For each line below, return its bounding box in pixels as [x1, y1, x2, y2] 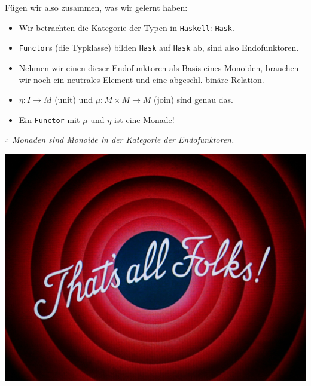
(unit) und [54, 93, 93, 106]
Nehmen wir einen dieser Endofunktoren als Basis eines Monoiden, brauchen [19, 61, 299, 73]
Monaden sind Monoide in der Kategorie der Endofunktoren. [11, 133, 234, 146]
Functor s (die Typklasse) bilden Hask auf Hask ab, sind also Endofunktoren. [19, 41, 299, 54]
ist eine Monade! [114, 113, 175, 125]
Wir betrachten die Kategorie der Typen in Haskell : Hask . [19, 21, 234, 33]
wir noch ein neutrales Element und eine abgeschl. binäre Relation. [19, 73, 264, 85]
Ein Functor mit [19, 113, 80, 125]
